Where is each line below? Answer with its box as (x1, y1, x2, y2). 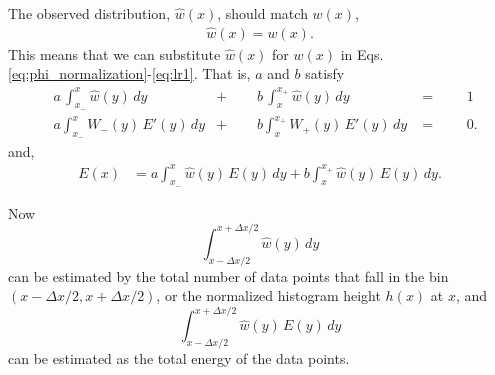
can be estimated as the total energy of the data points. (8, 348, 350, 369)
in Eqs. (340, 43, 384, 64)
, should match (217, 3, 308, 23)
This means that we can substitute (8, 43, 221, 64)
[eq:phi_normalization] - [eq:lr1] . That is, (8, 63, 251, 84)
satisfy (305, 63, 345, 84)
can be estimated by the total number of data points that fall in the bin (8, 265, 449, 286)
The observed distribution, (8, 3, 171, 23)
